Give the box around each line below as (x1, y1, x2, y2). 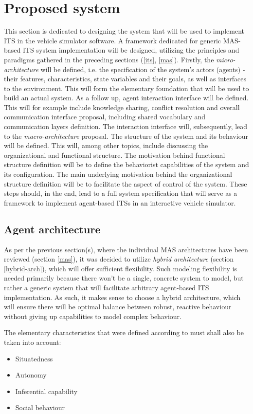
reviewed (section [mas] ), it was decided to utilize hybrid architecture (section (4, 254, 234, 264)
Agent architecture (4, 221, 101, 236)
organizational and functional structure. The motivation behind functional (4, 150, 225, 160)
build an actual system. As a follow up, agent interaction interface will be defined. (4, 93, 249, 103)
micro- (216, 54, 235, 64)
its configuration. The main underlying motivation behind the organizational (4, 169, 232, 179)
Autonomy (15, 370, 47, 380)
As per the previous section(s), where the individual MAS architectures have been (4, 244, 248, 254)
